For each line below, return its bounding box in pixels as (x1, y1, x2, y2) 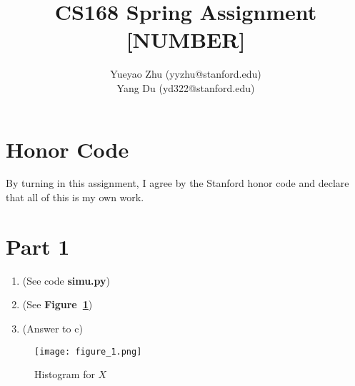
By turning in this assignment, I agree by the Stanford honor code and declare (6, 176, 349, 191)
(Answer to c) (22, 320, 83, 335)
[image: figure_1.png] (34, 346, 142, 357)
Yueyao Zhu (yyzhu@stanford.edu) (110, 66, 261, 81)
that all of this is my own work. (6, 190, 144, 205)
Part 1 (6, 231, 70, 260)
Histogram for (34, 367, 95, 382)
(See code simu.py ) (22, 273, 111, 288)
